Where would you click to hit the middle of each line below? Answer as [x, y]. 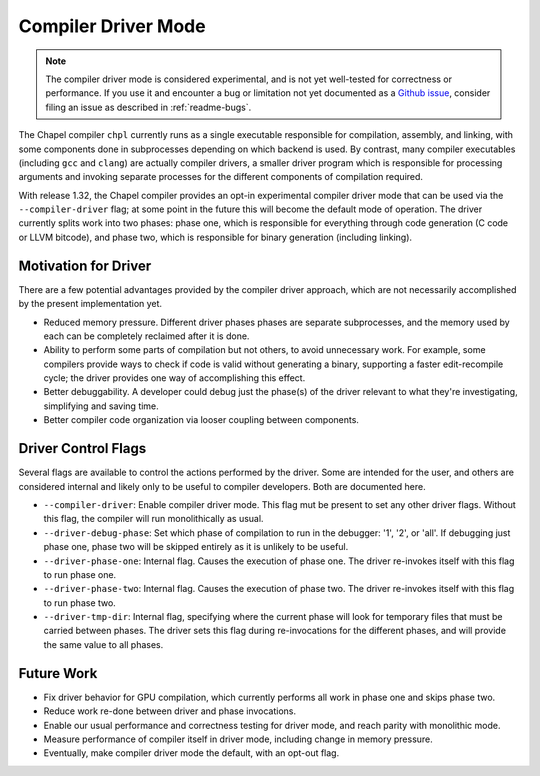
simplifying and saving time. [101, 406]
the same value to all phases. [103, 644]
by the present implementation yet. [90, 304]
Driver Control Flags [82, 448]
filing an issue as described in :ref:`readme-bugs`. [148, 107]
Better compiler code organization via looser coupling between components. [201, 420]
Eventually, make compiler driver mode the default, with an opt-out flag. [191, 753]
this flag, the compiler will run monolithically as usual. [153, 519]
